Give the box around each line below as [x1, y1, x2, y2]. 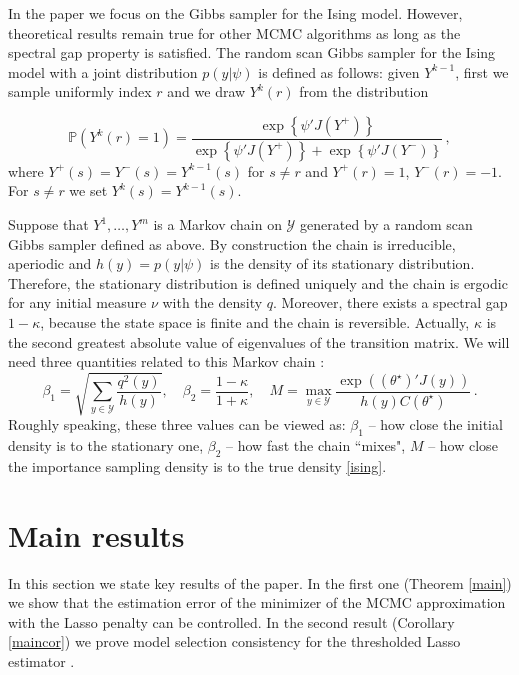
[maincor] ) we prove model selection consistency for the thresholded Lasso [8, 631, 461, 652]
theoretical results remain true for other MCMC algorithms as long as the [8, 22, 461, 43]
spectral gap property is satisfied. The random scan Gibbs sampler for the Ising [8, 42, 496, 63]
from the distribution [299, 81, 429, 102]
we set [69, 180, 108, 201]
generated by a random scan [300, 214, 473, 235]
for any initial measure [8, 292, 147, 313]
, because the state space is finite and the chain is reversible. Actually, [40, 312, 470, 332]
